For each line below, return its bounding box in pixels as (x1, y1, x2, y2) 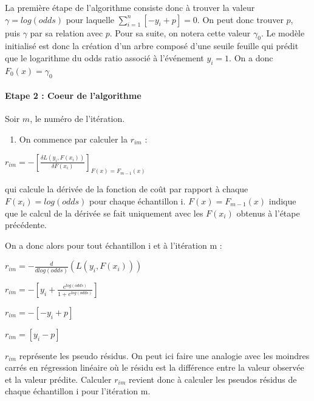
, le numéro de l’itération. (30, 112, 125, 125)
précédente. (5, 218, 47, 231)
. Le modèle (261, 26, 305, 39)
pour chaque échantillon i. (89, 195, 186, 207)
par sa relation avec (30, 26, 103, 39)
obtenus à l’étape (236, 206, 300, 219)
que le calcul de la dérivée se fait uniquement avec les (5, 206, 203, 219)
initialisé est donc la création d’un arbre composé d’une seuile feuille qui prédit (5, 39, 299, 52)
